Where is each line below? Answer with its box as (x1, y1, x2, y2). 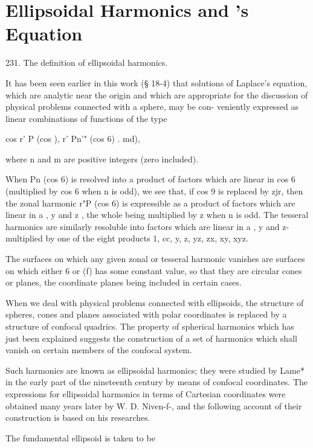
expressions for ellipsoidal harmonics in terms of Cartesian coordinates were (5, 387, 286, 400)
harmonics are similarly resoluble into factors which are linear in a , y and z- (5, 220, 289, 232)
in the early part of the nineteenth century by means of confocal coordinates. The (5, 376, 308, 388)
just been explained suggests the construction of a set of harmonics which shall (5, 331, 297, 344)
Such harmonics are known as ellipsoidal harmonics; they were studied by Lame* (5, 363, 305, 376)
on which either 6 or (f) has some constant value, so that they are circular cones (5, 264, 302, 277)
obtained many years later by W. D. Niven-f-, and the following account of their (5, 399, 302, 412)
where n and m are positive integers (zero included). (5, 152, 199, 165)
